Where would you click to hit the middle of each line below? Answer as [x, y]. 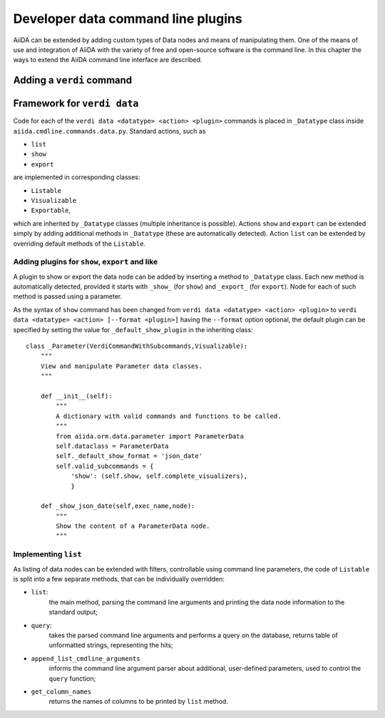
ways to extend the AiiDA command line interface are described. [108, 60]
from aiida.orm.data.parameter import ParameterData [150, 436]
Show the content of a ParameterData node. [133, 526]
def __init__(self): [76, 396]
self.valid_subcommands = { [105, 466]
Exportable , [51, 210]
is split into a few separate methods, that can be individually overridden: [119, 579]
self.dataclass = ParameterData [112, 446]
